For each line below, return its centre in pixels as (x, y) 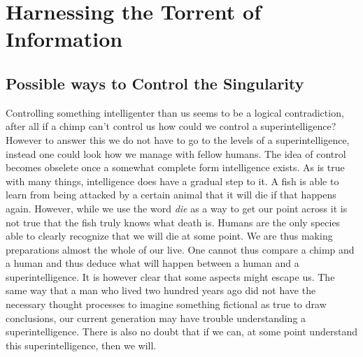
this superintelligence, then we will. (81, 345)
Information (64, 39)
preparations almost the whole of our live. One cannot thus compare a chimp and (180, 249)
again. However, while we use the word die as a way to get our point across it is (177, 208)
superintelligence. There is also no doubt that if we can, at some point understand (181, 331)
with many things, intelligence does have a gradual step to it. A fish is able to (172, 181)
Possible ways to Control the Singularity (155, 83)
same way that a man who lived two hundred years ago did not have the (161, 290)
